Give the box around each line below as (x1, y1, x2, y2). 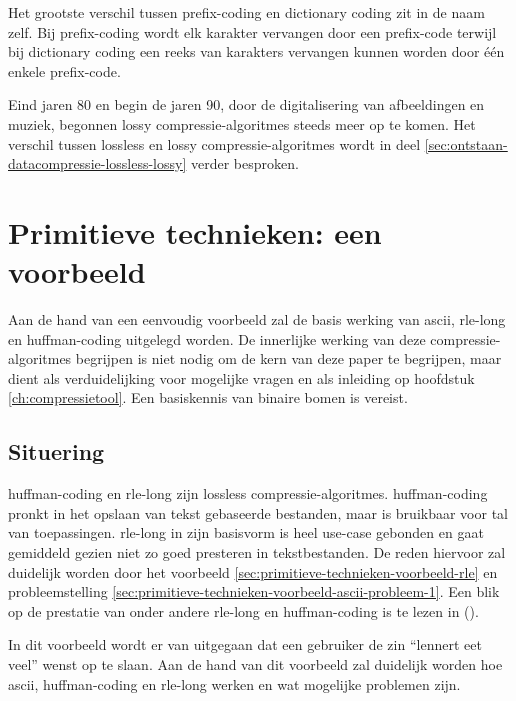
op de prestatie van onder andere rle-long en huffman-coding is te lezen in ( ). (8, 600, 479, 621)
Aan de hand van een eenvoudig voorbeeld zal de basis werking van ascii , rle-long (8, 309, 506, 330)
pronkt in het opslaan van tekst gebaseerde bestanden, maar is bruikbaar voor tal (8, 502, 508, 523)
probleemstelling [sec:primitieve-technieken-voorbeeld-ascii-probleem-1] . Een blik (8, 581, 500, 602)
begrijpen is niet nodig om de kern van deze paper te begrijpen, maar (75, 348, 502, 369)
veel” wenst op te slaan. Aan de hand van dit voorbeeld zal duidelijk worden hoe (8, 653, 503, 674)
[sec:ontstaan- (424, 133, 508, 154)
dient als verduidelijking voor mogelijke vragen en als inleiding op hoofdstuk (8, 367, 475, 388)
